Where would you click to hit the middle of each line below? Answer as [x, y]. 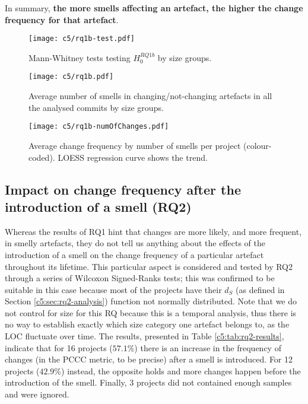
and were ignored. [37, 394]
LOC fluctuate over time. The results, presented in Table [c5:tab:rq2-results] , [145, 336]
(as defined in [260, 289]
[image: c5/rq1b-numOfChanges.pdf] [99, 127]
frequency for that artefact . [62, 19]
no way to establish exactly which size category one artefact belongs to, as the [147, 324]
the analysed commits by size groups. [96, 107]
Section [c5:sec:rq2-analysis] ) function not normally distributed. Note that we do [151, 301]
